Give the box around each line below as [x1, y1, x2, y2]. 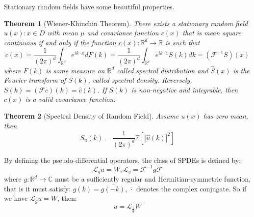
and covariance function [87, 28, 159, 38]
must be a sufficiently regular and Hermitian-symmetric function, [54, 174, 251, 184]
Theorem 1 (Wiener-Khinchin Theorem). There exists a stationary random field [4, 18, 248, 28]
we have [4, 193, 28, 203]
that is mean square [182, 28, 241, 38]
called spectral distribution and [117, 65, 208, 75]
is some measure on [46, 65, 105, 75]
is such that [165, 37, 200, 47]
